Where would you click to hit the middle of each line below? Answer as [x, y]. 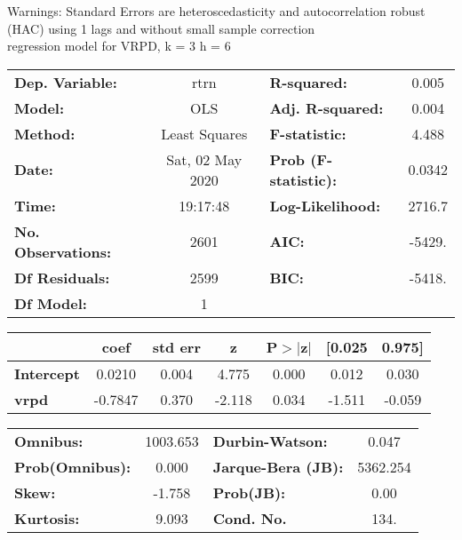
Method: [45, 133]
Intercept [47, 373]
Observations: [63, 251]
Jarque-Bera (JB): [278, 466]
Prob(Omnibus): [73, 466]
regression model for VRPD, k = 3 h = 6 [119, 46]
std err [176, 346]
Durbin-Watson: [270, 441]
